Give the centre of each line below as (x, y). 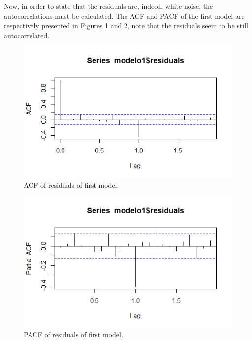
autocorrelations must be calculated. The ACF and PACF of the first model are (124, 16)
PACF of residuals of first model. (73, 334)
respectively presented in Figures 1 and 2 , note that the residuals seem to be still (126, 25)
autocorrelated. (27, 35)
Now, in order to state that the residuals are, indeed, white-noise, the (109, 6)
